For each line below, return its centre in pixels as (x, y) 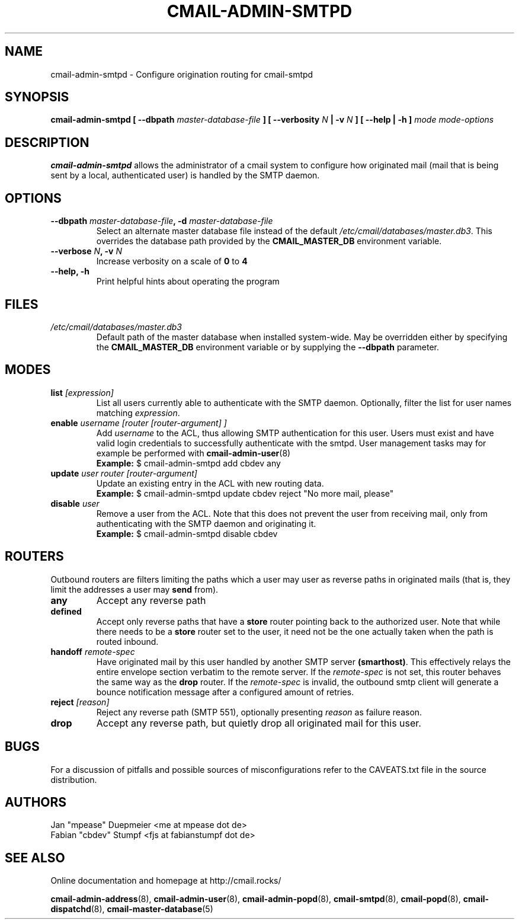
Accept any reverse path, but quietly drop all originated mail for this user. (259, 723)
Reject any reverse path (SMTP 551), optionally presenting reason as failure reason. (259, 712)
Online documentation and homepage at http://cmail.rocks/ (166, 881)
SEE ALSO (35, 858)
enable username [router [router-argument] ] (139, 423)
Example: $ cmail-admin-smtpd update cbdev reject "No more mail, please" (245, 493)
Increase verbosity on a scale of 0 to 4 (172, 261)
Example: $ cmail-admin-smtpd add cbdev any (188, 463)
